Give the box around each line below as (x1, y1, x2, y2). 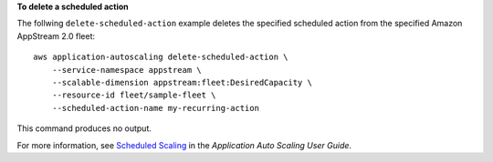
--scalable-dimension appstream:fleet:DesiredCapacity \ (51, 77, 312, 87)
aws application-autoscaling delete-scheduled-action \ (33, 52, 288, 63)
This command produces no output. (16, 123, 152, 134)
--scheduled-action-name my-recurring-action (51, 103, 260, 113)
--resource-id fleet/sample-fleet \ (51, 90, 216, 100)
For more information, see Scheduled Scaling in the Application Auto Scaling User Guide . (16, 139, 351, 150)
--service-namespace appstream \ (51, 65, 203, 75)
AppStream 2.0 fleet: (16, 30, 96, 41)
